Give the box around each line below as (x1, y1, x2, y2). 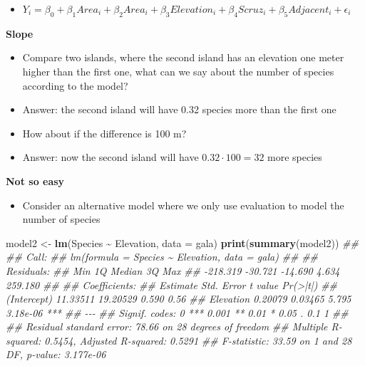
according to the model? (22, 78, 128, 93)
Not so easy (6, 173, 65, 188)
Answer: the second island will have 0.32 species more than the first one (22, 102, 336, 117)
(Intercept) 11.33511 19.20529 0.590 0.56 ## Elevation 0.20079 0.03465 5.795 (6, 291, 351, 306)
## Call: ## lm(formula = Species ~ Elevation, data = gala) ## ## (6, 249, 319, 264)
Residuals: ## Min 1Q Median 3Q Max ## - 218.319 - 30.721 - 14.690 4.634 (6, 263, 340, 278)
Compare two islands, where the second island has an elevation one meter (22, 50, 344, 65)
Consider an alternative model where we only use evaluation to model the (22, 197, 344, 212)
